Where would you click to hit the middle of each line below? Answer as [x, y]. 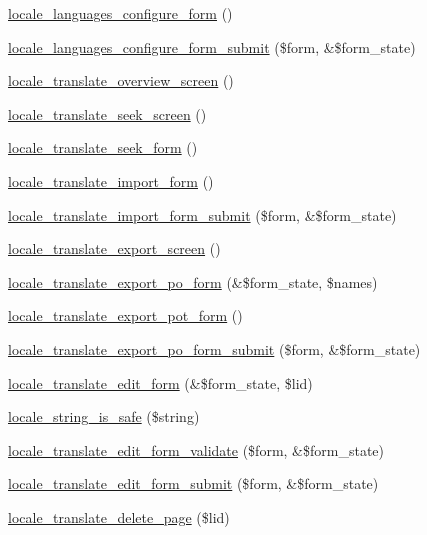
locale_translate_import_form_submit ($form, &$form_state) [202, 214]
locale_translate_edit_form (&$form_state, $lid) [160, 382]
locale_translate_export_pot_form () [125, 315]
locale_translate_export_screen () [114, 248]
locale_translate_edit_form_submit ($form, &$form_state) [193, 483]
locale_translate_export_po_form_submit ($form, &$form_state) [214, 348]
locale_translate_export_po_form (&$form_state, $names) [193, 281]
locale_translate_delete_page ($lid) [119, 516]
